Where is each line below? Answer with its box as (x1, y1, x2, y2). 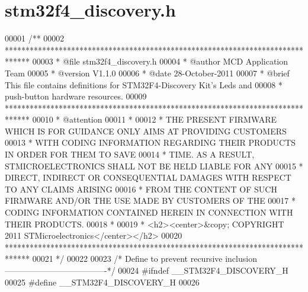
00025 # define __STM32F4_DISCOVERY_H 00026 (5, 275, 200, 288)
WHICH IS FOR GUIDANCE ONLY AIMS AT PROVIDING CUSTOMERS (5, 124, 287, 137)
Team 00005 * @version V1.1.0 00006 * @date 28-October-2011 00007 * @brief (5, 66, 290, 79)
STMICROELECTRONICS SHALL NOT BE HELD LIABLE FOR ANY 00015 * (5, 159, 303, 172)
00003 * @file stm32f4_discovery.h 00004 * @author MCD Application (32, 55, 288, 68)
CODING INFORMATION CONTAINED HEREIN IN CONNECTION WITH (5, 206, 293, 219)
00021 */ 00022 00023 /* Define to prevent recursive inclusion (32, 252, 257, 265)
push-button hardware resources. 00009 (5, 90, 147, 102)
